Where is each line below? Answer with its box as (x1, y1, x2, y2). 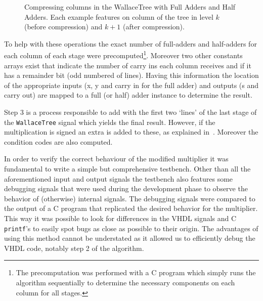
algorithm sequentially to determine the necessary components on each (16, 277, 235, 288)
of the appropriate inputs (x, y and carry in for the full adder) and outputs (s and (4, 79, 259, 90)
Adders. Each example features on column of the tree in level (24, 11, 213, 22)
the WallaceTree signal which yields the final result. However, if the (4, 116, 215, 127)
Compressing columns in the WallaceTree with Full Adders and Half (24, 2, 236, 12)
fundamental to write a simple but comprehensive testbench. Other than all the (4, 163, 251, 174)
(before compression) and (24, 21, 103, 32)
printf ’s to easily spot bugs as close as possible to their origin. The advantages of (4, 223, 258, 233)
